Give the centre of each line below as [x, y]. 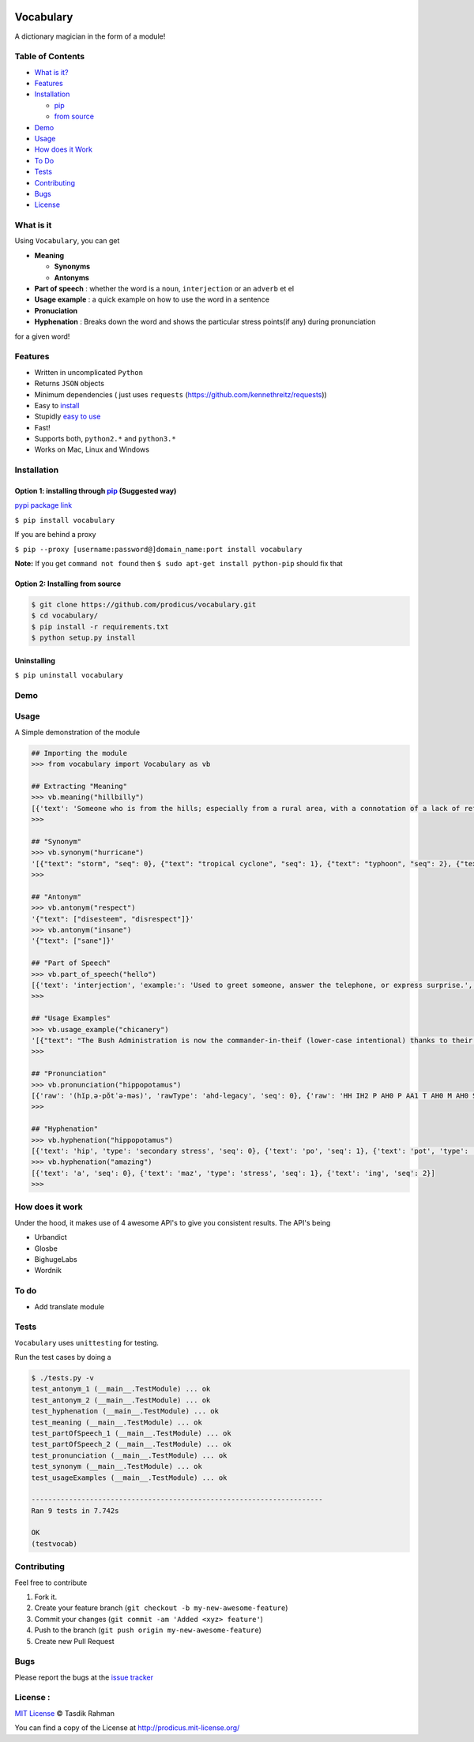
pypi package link [43, 505]
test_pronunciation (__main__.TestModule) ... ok [129, 1455]
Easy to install [57, 405]
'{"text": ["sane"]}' [73, 941]
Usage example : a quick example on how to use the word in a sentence [152, 299]
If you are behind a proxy [55, 535]
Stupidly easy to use [68, 417]
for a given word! [42, 336]
